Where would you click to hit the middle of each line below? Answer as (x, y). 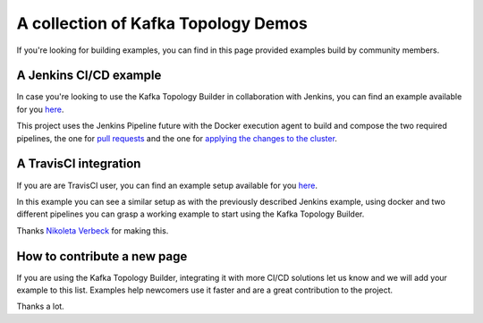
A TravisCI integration (79, 164)
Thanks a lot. (40, 306)
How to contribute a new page (102, 256)
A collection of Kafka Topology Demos (162, 23)
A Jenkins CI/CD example (89, 76)
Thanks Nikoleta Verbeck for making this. (93, 230)
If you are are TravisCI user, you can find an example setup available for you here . (167, 185)
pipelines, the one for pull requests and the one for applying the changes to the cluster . (177, 138)
